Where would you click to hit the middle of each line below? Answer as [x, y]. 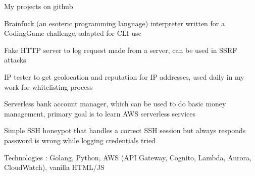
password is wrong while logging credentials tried [80, 140]
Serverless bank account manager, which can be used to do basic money [115, 104]
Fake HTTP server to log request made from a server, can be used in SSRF [121, 50]
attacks [15, 60]
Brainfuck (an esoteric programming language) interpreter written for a [114, 23]
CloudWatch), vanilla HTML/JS [54, 167]
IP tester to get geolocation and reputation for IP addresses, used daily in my [124, 76]
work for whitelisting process [48, 86]
